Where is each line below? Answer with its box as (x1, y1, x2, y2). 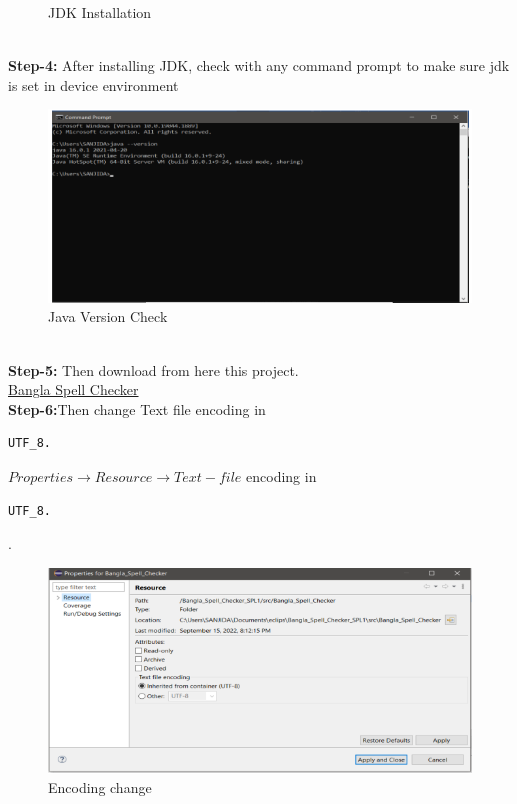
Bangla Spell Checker (8, 379, 139, 400)
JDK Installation (48, 2, 152, 22)
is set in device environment (8, 74, 179, 95)
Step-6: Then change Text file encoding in (8, 398, 266, 419)
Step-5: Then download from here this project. (8, 359, 299, 380)
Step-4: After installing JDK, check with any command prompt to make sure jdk (8, 55, 510, 76)
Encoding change (48, 777, 152, 798)
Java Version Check (48, 306, 168, 327)
